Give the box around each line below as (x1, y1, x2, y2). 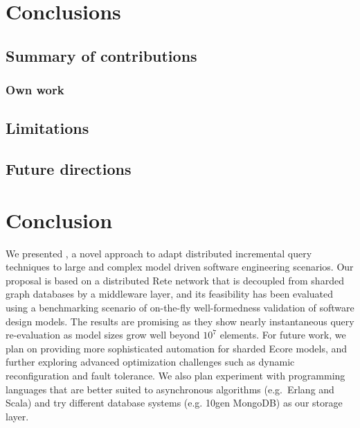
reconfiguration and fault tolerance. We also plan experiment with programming (6, 368, 345, 383)
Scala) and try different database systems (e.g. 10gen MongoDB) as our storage (6, 395, 343, 410)
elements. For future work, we (219, 327, 346, 342)
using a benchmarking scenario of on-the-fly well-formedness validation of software (6, 300, 354, 315)
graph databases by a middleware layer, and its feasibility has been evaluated (6, 286, 334, 301)
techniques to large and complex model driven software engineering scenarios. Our (6, 259, 354, 274)
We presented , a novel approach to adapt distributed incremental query (6, 246, 312, 260)
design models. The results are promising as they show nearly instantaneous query (6, 314, 354, 328)
